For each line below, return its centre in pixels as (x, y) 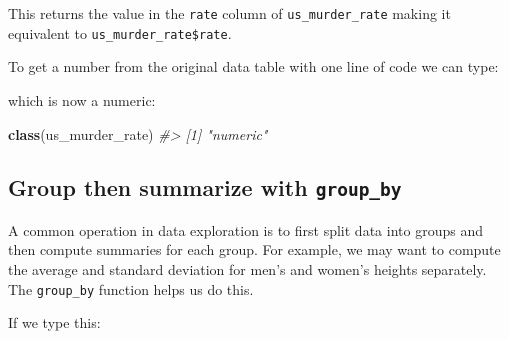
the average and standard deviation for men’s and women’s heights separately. (247, 269)
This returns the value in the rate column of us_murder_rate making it (229, 13)
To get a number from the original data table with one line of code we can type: (253, 66)
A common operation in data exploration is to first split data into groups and (245, 229)
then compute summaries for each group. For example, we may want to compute (254, 249)
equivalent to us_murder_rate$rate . (120, 32)
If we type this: (54, 322)
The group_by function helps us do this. (131, 288)
